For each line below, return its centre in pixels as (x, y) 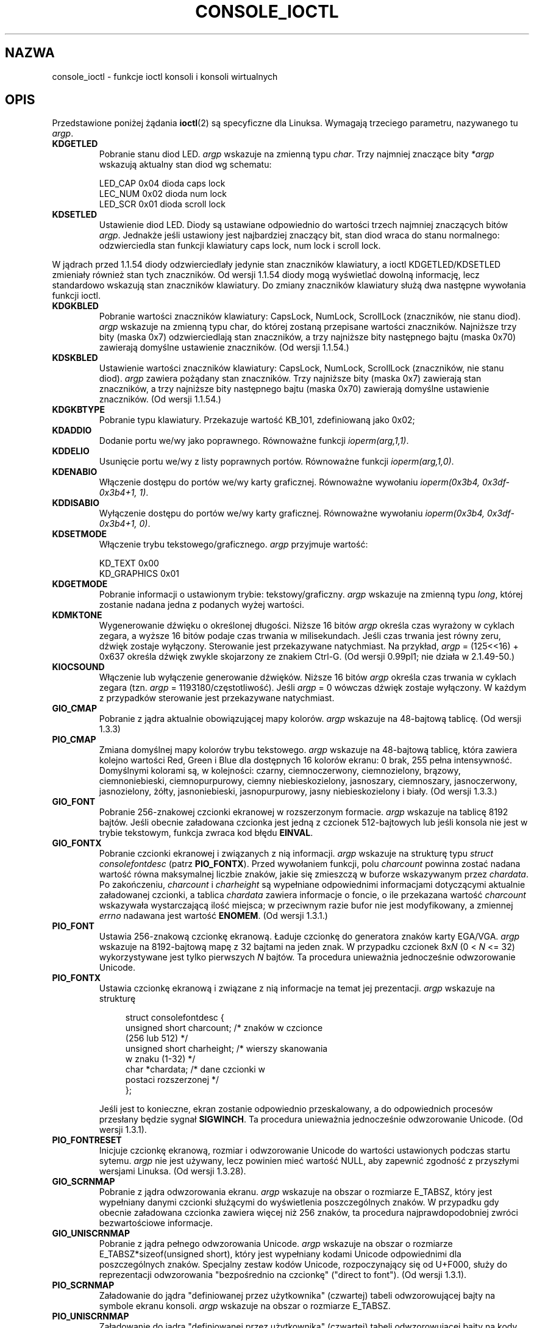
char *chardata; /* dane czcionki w (195, 1069)
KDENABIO (75, 472)
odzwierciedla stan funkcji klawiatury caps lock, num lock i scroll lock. (240, 246)
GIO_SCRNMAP (84, 1182)
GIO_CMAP (75, 709)
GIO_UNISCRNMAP (91, 1233)
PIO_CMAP (74, 740)
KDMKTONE (77, 615)
